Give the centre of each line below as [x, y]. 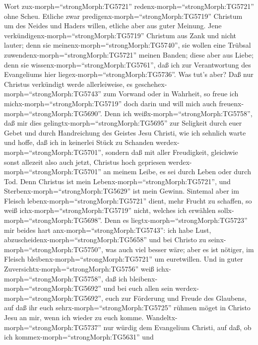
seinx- [217, 240]
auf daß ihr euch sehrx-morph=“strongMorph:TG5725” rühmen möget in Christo [127, 308]
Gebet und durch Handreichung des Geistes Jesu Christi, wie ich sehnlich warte [125, 132]
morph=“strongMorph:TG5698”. [53, 220]
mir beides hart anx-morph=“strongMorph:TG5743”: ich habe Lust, [108, 230]
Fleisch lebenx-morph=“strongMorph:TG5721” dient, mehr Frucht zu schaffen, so [128, 200]
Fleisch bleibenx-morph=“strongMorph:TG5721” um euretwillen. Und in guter [124, 259]
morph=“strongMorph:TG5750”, [54, 249]
